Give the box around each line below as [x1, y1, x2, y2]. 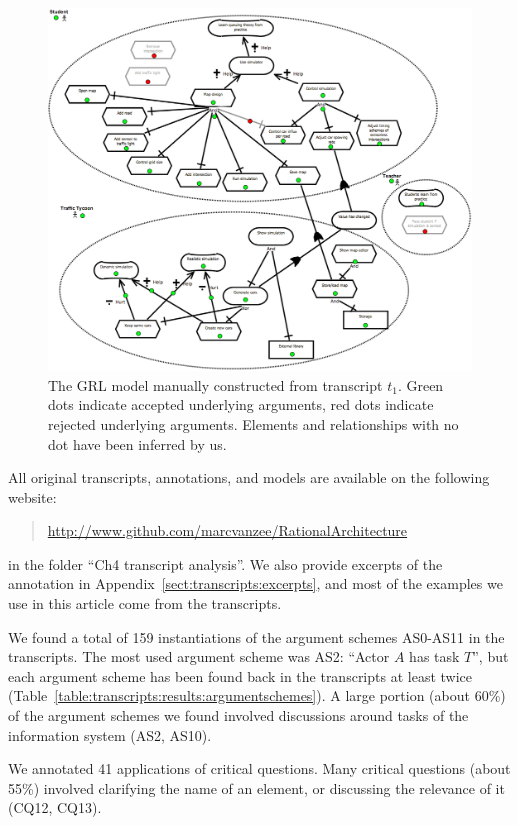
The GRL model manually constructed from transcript [48, 374, 383, 395]
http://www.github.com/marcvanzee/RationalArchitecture [47, 520, 408, 541]
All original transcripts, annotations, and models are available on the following [8, 467, 490, 488]
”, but [472, 646, 509, 667]
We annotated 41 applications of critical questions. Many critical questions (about [8, 758, 511, 779]
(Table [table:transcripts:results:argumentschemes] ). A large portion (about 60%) [8, 685, 506, 706]
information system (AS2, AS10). [8, 724, 212, 745]
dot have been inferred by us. [48, 433, 227, 454]
